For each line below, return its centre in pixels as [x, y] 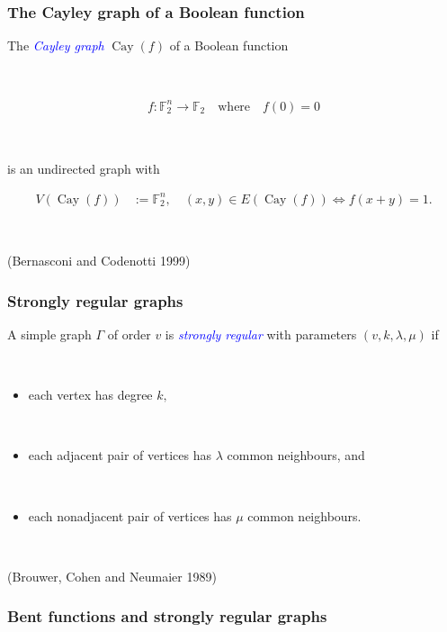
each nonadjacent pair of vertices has [130, 515]
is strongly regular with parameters [261, 334]
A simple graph [49, 334]
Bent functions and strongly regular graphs [167, 616]
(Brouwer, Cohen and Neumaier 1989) [112, 576]
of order [129, 334]
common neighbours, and [296, 455]
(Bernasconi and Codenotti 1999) [99, 261]
